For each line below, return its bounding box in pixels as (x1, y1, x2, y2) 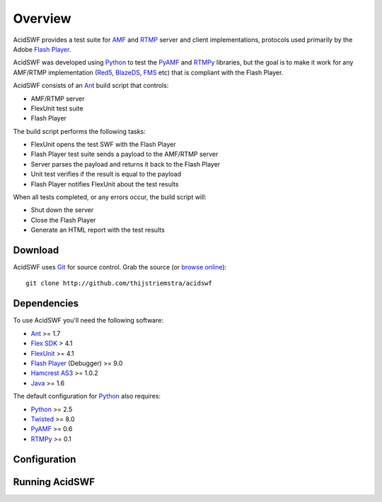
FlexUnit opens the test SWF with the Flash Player (30, 140, 176, 149)
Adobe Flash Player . (13, 45, 71, 53)
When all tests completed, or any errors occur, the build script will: (13, 193, 207, 201)
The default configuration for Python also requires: (13, 392, 161, 401)
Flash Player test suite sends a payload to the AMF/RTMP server (30, 150, 219, 159)
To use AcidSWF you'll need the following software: (13, 316, 164, 325)
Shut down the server (30, 206, 94, 214)
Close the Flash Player (30, 216, 96, 224)
